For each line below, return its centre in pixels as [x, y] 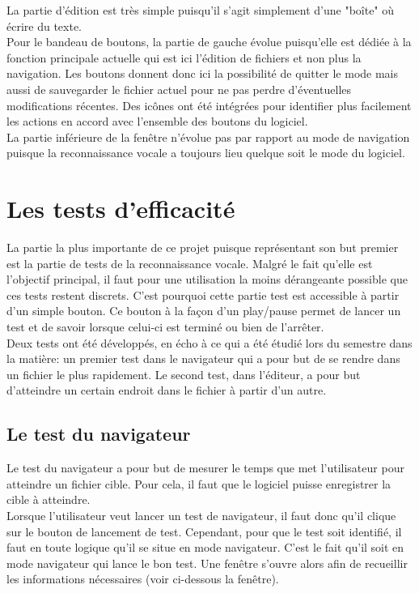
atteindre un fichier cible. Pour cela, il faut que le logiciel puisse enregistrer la [199, 483]
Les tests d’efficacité [121, 209]
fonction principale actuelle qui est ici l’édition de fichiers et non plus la [184, 57]
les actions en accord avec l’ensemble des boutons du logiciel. [157, 121]
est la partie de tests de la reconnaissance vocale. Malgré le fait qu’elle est [190, 263]
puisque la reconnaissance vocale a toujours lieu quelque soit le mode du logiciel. [206, 153]
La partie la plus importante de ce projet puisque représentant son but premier [203, 247]
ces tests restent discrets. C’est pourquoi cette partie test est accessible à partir [203, 294]
